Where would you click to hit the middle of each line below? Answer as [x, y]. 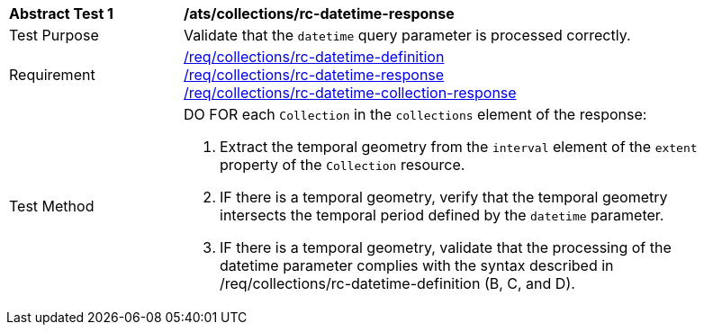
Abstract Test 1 [61, 13]
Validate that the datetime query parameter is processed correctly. [407, 35]
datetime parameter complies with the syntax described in [417, 265]
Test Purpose [54, 35]
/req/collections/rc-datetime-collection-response [350, 93]
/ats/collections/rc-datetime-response [319, 13]
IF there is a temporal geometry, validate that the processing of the [446, 247]
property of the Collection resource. [343, 165]
